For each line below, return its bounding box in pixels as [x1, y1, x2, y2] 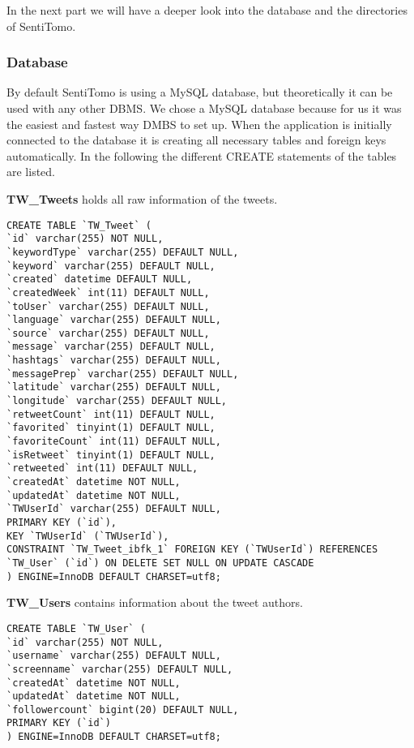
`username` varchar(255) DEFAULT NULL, [6, 650, 221, 662]
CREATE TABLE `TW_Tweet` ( [6, 219, 152, 231]
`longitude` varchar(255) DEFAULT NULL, [6, 395, 228, 407]
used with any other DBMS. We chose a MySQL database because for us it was [6, 100, 402, 116]
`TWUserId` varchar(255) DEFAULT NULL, [6, 503, 221, 515]
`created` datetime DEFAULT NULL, [6, 273, 193, 286]
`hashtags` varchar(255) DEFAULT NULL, [6, 355, 221, 367]
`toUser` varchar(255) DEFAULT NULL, [6, 300, 210, 312]
